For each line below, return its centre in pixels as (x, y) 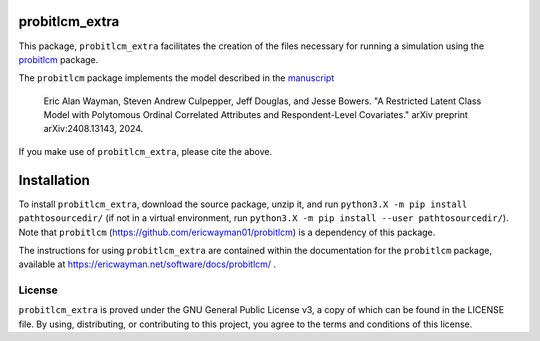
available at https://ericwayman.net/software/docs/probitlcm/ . (147, 264)
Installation (54, 180)
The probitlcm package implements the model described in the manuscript (176, 78)
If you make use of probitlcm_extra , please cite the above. (145, 151)
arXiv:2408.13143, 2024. (93, 129)
